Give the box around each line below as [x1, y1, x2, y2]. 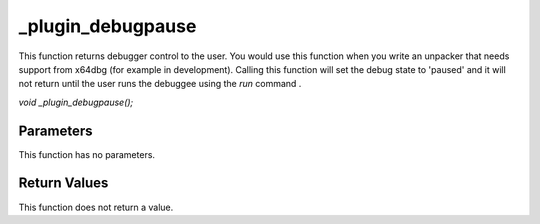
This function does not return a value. [18, 201, 174, 213]
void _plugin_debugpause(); [18, 96, 134, 108]
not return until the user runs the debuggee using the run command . [18, 78, 302, 90]
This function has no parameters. [18, 148, 155, 160]
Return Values [18, 175, 109, 192]
